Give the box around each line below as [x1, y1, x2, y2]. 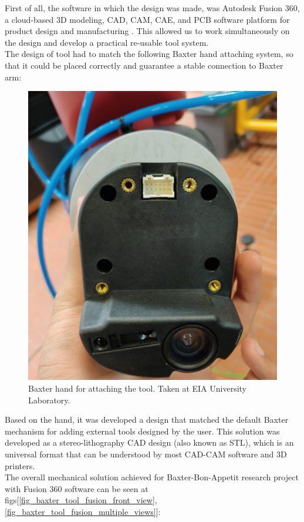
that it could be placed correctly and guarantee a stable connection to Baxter [5, 59, 283, 71]
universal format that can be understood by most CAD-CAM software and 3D [5, 447, 287, 460]
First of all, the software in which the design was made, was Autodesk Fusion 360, [5, 2, 300, 14]
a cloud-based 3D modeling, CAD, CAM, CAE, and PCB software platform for [5, 13, 290, 25]
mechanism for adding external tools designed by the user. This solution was [5, 425, 280, 437]
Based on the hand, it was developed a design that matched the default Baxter [5, 413, 289, 426]
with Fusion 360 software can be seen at [5, 482, 148, 494]
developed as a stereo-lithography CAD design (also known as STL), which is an [5, 436, 294, 449]
